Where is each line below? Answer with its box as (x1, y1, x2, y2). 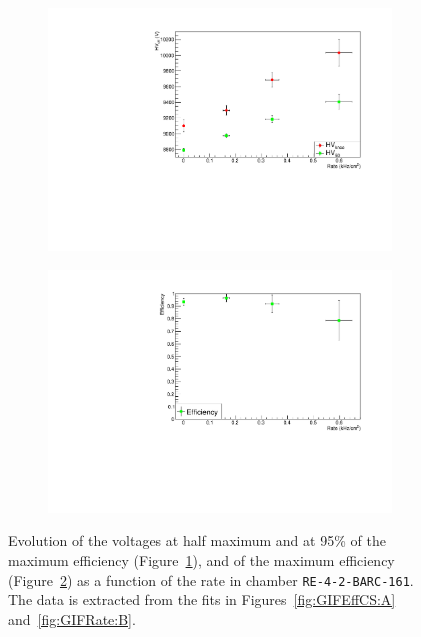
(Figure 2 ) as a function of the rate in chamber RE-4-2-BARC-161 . (8, 569, 414, 590)
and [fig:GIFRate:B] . (8, 608, 136, 629)
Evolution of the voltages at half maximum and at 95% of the (8, 530, 386, 551)
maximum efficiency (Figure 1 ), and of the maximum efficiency (8, 550, 395, 570)
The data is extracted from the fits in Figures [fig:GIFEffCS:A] (8, 589, 396, 610)
